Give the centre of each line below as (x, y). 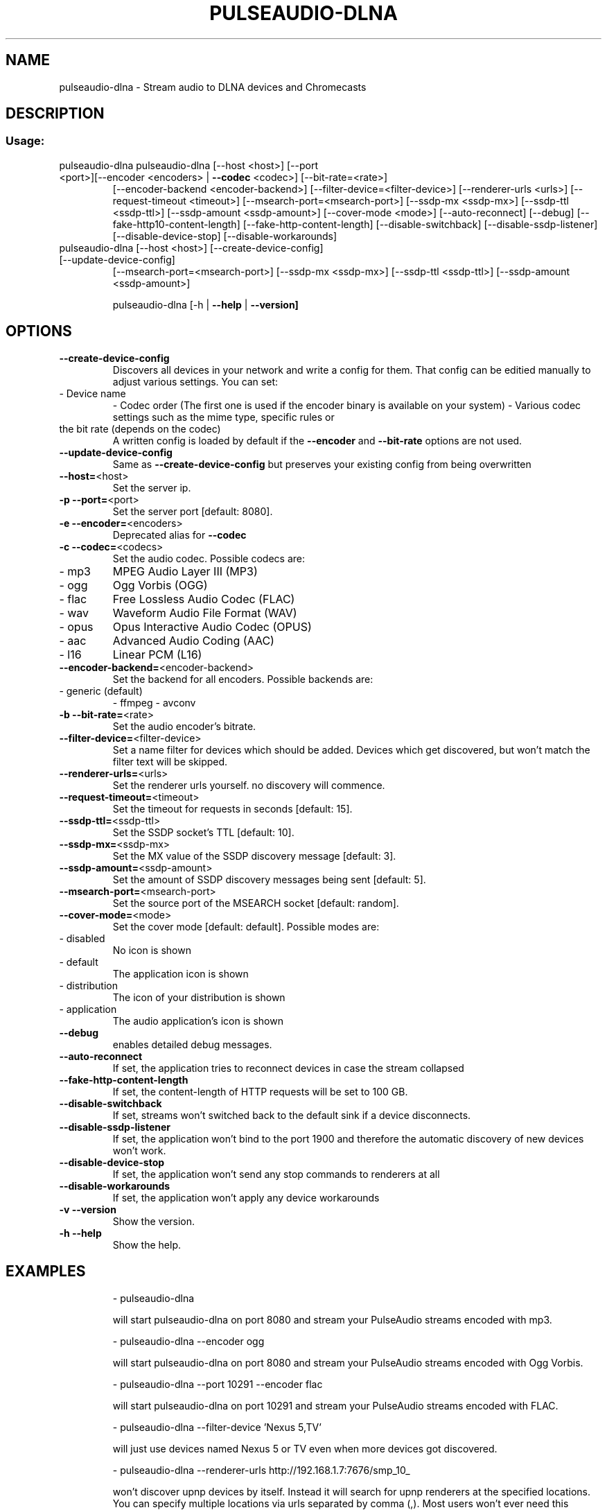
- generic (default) (101, 691)
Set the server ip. (152, 487)
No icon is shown (152, 950)
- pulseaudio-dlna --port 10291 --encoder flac (218, 1384)
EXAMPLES (46, 1272)
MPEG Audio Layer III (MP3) (185, 571)
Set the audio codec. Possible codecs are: (209, 558)
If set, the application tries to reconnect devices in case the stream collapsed (288, 1068)
